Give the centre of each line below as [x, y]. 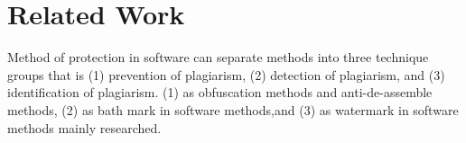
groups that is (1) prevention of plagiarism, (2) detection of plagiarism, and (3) [226, 74]
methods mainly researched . [84, 127]
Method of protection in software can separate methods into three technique [218, 57]
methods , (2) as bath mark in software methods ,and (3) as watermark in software [233, 109]
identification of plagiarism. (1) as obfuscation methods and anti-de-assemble [220, 92]
